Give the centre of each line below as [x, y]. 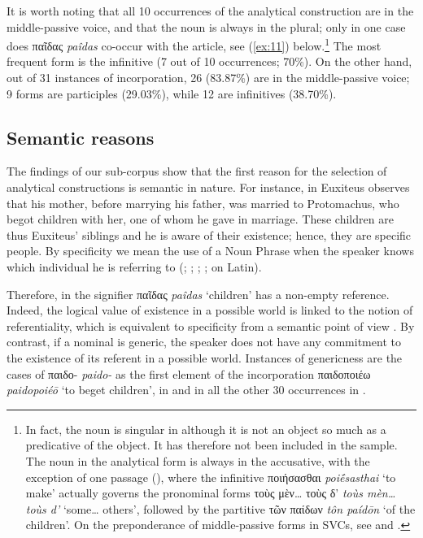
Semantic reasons [81, 137]
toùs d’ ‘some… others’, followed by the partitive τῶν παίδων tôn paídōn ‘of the [220, 508]
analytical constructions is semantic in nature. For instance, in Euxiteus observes [208, 187]
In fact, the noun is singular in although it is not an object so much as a [206, 429]
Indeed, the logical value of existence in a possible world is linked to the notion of [210, 310]
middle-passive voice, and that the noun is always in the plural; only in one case [206, 26]
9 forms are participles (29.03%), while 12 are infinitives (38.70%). [172, 93]
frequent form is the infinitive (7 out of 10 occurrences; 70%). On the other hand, [209, 61]
